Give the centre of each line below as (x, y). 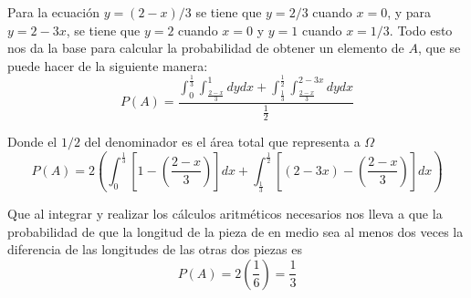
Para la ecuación (53, 12)
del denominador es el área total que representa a (222, 142)
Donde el (32, 142)
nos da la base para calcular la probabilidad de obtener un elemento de (206, 48)
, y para (409, 12)
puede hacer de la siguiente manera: (108, 65)
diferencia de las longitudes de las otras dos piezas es (155, 249)
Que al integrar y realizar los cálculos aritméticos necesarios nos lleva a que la (225, 214)
